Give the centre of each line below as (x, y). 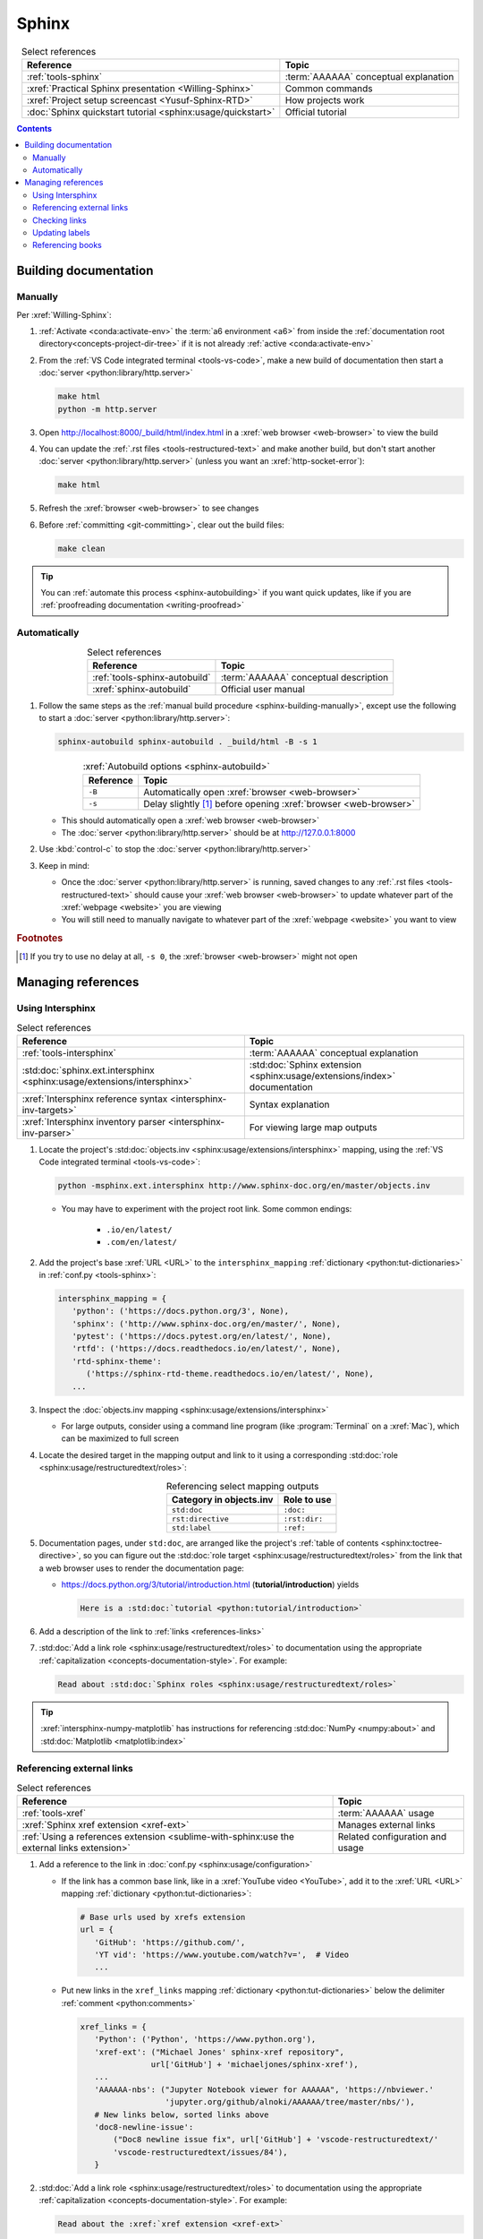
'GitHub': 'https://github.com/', (170, 1942)
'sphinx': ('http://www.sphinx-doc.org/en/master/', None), (207, 1324)
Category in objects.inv (222, 1499)
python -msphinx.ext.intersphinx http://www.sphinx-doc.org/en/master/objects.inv (244, 1186)
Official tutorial (316, 112)
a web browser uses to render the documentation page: (142, 1568)
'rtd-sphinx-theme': (117, 1361)
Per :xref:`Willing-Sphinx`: (64, 314)
